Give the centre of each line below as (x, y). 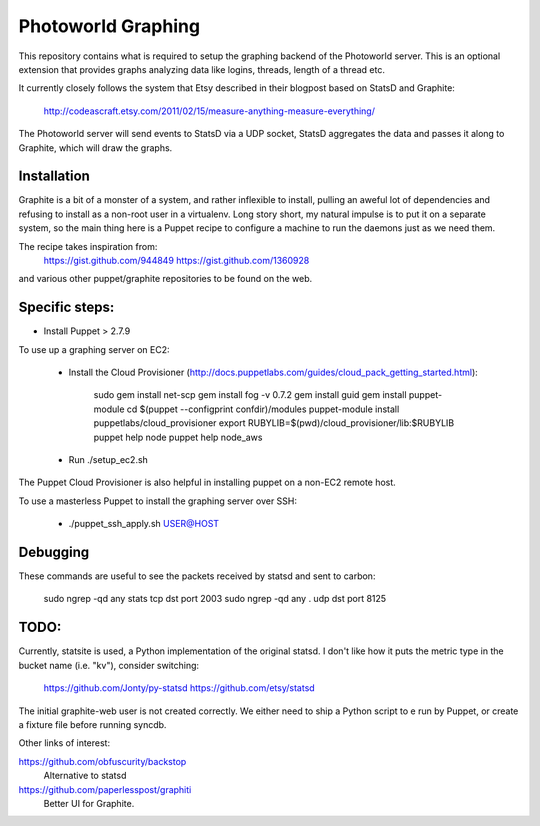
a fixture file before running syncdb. (92, 724)
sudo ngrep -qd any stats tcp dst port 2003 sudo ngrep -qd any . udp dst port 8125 (215, 599)
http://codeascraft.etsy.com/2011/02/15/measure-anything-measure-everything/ (209, 111)
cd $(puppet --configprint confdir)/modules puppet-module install (263, 409)
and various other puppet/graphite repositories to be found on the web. (165, 279)
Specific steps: (66, 307)
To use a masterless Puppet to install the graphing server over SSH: (158, 501)
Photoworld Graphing (109, 26)
